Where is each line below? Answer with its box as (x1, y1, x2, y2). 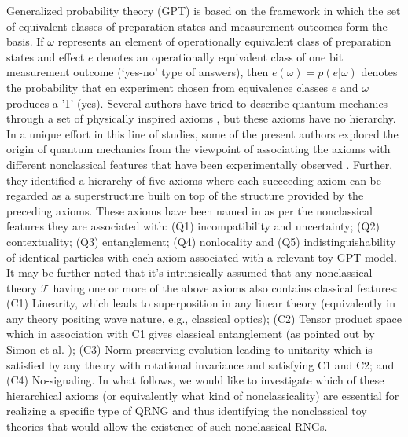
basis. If (6, 33, 44, 50)
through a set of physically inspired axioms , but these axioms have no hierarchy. (6, 110, 396, 127)
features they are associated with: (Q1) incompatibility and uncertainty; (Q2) (6, 218, 380, 234)
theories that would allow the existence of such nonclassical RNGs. (6, 418, 328, 435)
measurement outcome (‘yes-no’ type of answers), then (6, 64, 269, 80)
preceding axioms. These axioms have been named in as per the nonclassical (6, 202, 373, 218)
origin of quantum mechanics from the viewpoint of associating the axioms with (6, 141, 391, 157)
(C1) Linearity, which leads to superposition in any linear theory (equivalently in (6, 295, 395, 311)
